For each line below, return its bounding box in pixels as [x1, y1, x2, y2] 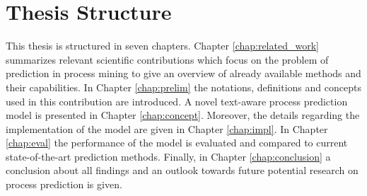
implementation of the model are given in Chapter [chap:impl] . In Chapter [6, 121, 328, 136]
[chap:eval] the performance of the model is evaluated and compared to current [6, 135, 348, 150]
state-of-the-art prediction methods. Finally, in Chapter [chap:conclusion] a [6, 149, 331, 163]
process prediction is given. [6, 177, 122, 192]
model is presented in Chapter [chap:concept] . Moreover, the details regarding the [6, 108, 360, 122]
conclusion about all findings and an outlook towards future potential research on [6, 163, 359, 178]
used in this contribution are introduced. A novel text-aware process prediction [6, 93, 348, 108]
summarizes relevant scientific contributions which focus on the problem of [6, 52, 329, 67]
